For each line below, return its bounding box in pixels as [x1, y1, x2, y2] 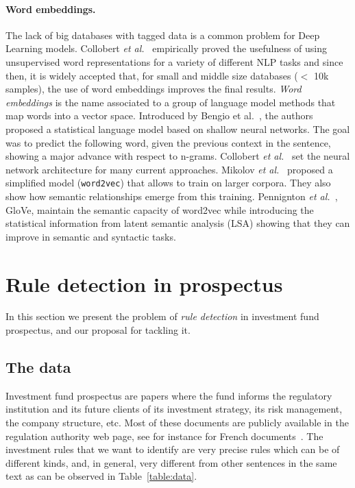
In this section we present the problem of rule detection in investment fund [5, 309, 319, 324]
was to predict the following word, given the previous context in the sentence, [5, 135, 331, 149]
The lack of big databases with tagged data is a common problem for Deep [5, 27, 320, 42]
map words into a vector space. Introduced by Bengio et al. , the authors [5, 108, 313, 123]
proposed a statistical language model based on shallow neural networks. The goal [5, 121, 350, 136]
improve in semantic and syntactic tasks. [5, 229, 176, 243]
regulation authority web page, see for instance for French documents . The [5, 428, 323, 443]
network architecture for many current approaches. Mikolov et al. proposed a [5, 162, 333, 176]
